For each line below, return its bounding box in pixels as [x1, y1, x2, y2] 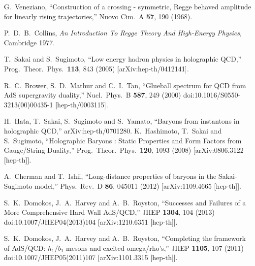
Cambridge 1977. [4, 37, 55, 47]
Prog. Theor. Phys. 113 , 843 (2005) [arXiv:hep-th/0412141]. [4, 63, 189, 73]
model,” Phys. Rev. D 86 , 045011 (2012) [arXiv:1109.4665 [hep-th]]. [34, 180, 241, 191]
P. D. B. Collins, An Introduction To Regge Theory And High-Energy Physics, [4, 28, 242, 38]
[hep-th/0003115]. [55, 99, 108, 109]
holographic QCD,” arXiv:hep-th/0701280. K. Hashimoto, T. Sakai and [4, 125, 222, 135]
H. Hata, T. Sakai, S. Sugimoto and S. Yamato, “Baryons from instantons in [4, 116, 240, 126]
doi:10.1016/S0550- [183, 90, 241, 100]
